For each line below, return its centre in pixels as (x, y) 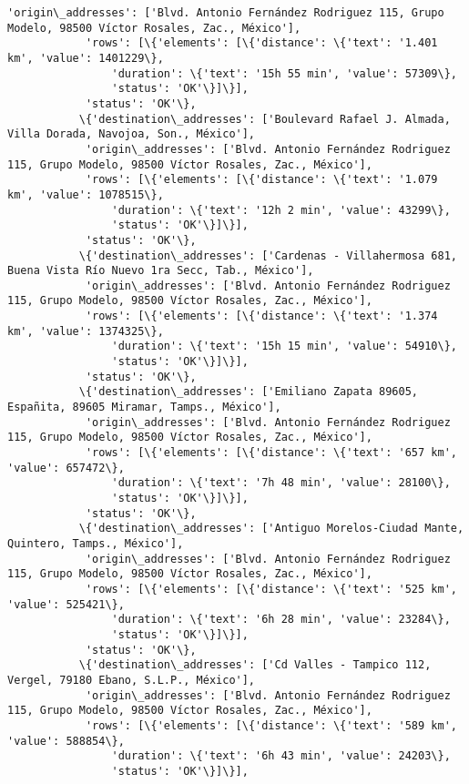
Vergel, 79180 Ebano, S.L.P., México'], (132, 680)
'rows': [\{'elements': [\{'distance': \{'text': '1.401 (261, 43)
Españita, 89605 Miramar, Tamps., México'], (144, 407)
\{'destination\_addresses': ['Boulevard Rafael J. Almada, (265, 119)
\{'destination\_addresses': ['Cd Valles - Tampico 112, (255, 665)
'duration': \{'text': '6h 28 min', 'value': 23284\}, (281, 620)
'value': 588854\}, (66, 741)
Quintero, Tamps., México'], (96, 543)
